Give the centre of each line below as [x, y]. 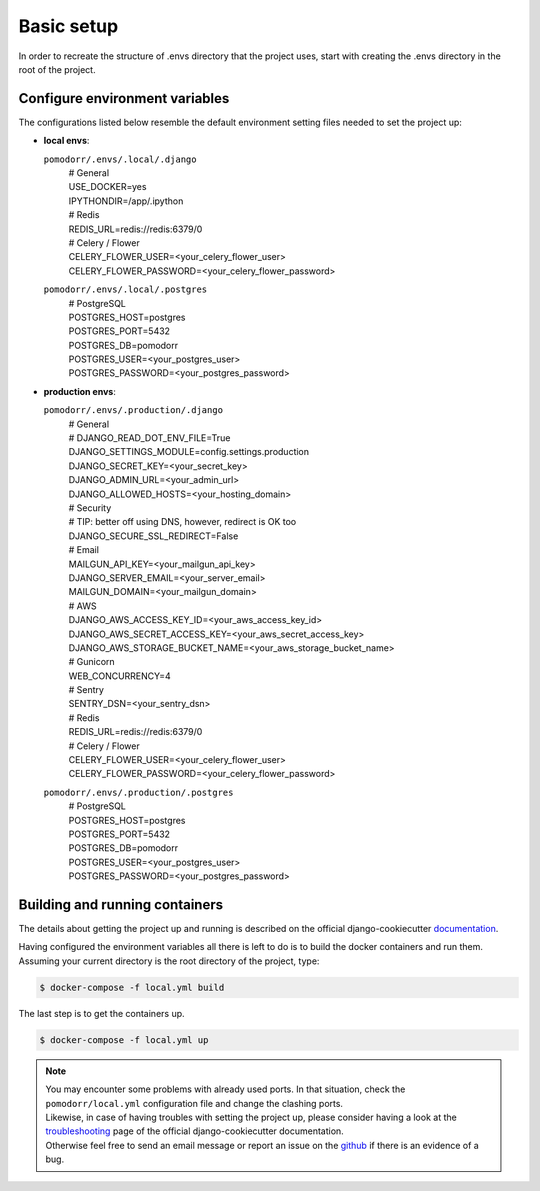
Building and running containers [121, 904]
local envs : [66, 141]
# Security [90, 508]
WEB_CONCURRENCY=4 [119, 676]
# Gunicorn [91, 662]
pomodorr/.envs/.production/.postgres [138, 792]
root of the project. [57, 69]
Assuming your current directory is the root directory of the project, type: [169, 961]
